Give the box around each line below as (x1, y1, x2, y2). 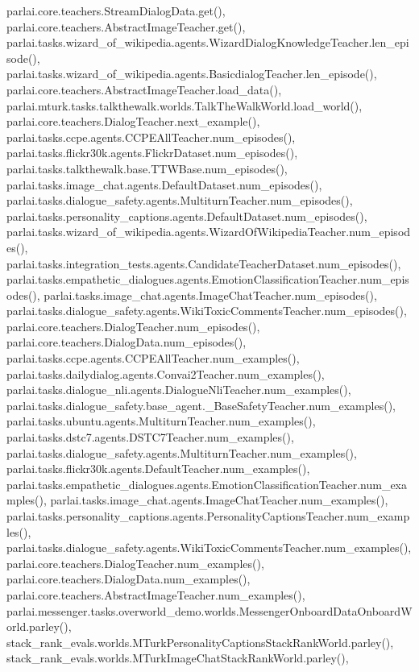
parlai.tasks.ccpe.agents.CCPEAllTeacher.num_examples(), (6, 350, 300, 367)
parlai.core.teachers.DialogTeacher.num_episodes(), (6, 317, 260, 334)
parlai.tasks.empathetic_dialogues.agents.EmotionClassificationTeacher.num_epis (6, 271, 409, 288)
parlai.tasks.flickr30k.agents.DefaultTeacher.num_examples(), (6, 460, 310, 477)
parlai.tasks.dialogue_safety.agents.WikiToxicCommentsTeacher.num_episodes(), (6, 302, 407, 319)
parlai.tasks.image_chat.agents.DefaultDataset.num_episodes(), (6, 176, 322, 193)
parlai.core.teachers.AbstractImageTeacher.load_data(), (6, 81, 282, 97)
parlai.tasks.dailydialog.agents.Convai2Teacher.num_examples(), (6, 365, 325, 382)
